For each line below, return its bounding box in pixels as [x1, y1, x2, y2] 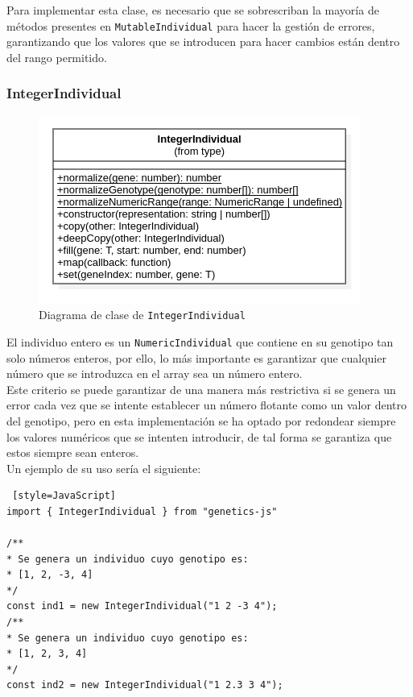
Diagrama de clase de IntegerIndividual [39, 306, 246, 323]
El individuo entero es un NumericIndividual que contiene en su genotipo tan [6, 333, 394, 350]
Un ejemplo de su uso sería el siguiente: [6, 459, 201, 476]
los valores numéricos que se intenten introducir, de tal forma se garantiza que [6, 428, 392, 445]
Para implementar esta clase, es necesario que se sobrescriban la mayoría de [6, 2, 379, 18]
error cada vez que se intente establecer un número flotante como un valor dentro [6, 396, 407, 413]
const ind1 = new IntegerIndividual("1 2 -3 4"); [6, 600, 278, 612]
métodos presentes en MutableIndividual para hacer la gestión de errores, [6, 17, 375, 34]
